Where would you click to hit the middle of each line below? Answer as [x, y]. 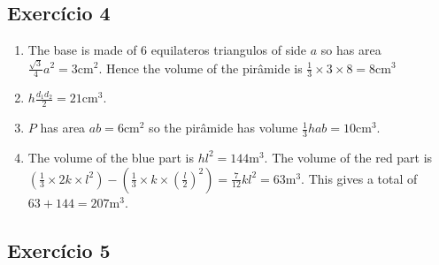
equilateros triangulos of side [229, 50]
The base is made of [82, 50]
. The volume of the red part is [348, 157]
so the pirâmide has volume [223, 128]
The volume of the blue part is [111, 157]
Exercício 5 [59, 250]
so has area [351, 50]
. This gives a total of [359, 178]
